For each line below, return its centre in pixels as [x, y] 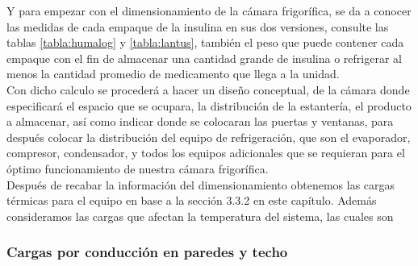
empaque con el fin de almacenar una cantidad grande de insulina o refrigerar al [204, 58]
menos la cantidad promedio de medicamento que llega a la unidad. [173, 74]
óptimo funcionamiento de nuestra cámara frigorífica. [138, 168]
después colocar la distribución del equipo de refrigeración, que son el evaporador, [209, 137]
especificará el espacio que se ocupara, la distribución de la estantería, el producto [209, 105]
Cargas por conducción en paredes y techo [147, 252]
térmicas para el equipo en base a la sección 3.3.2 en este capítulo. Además [192, 200]
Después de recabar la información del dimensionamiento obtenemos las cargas [201, 184]
